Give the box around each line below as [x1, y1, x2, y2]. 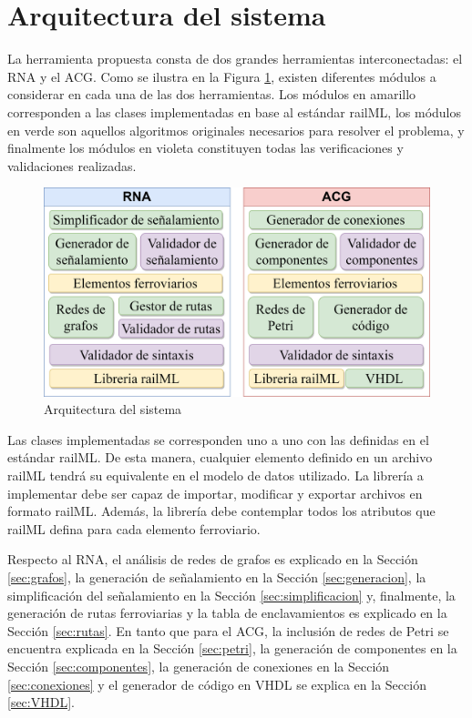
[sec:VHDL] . [7, 693, 75, 712]
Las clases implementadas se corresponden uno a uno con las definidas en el [7, 430, 429, 449]
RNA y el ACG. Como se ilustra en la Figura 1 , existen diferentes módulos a [7, 66, 436, 86]
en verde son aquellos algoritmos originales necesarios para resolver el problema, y [7, 120, 465, 139]
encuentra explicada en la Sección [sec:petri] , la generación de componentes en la [7, 639, 457, 658]
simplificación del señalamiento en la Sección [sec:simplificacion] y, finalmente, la [7, 585, 456, 604]
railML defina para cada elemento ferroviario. [7, 519, 261, 538]
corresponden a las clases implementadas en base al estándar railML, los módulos [7, 102, 462, 121]
